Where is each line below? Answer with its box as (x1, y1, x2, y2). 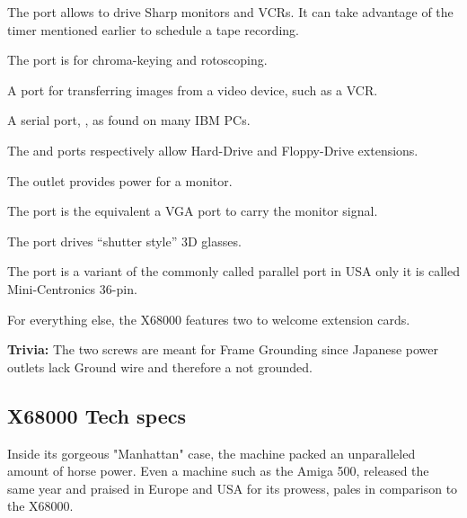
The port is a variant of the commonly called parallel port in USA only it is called (7, 262, 460, 281)
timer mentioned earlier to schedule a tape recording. (7, 20, 299, 39)
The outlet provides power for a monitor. (7, 171, 233, 190)
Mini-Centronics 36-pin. (7, 279, 137, 298)
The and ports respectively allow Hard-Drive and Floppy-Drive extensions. (7, 140, 419, 159)
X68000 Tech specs (7, 401, 186, 429)
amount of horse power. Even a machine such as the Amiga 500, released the (7, 461, 429, 480)
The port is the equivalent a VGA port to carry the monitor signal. (7, 201, 378, 220)
